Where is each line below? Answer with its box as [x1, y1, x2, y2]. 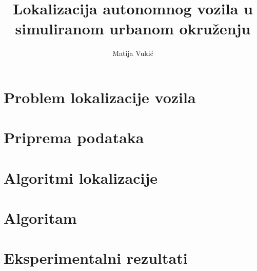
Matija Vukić [112, 48, 153, 59]
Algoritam [4, 207, 77, 228]
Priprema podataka [4, 127, 144, 148]
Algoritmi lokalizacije [4, 167, 157, 188]
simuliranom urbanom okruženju [15, 18, 251, 39]
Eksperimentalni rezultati [4, 247, 188, 268]
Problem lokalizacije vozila [4, 86, 196, 107]
